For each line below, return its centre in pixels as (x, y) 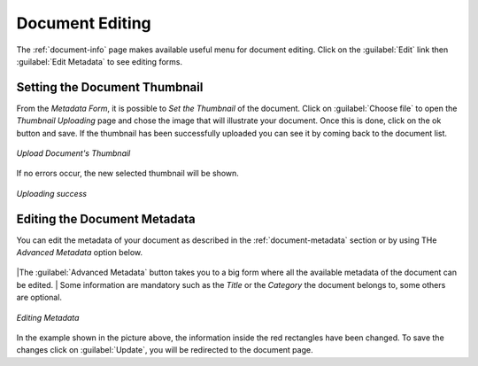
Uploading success (52, 193)
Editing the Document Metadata (106, 218)
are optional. (39, 298)
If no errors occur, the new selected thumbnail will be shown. (127, 174)
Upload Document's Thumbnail (73, 153)
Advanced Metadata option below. (80, 253)
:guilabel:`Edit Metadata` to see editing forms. (100, 61)
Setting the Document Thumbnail (110, 87)
